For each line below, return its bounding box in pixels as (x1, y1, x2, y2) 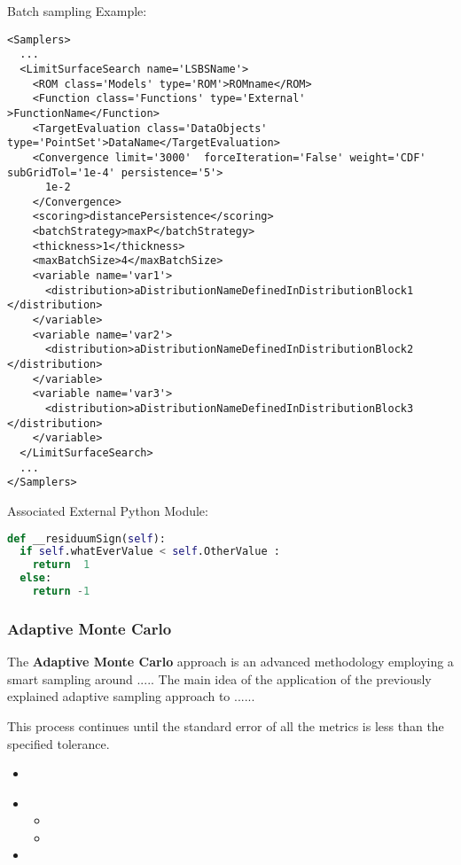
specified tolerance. (7, 734, 110, 752)
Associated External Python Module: (7, 501, 208, 519)
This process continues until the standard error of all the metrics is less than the (7, 716, 444, 735)
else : (20, 572, 52, 585)
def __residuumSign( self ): (7, 532, 166, 545)
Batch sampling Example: (7, 2, 147, 19)
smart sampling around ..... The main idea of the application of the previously (7, 669, 432, 688)
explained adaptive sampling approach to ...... (7, 687, 255, 705)
